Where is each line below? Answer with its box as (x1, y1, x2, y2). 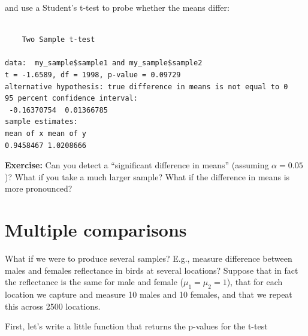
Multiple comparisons (5, 217, 187, 242)
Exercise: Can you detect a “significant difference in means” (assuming (5, 159, 269, 171)
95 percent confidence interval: (5, 94, 138, 103)
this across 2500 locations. (5, 299, 101, 312)
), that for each (227, 276, 283, 288)
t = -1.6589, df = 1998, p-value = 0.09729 (5, 70, 181, 79)
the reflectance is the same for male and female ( (5, 276, 184, 288)
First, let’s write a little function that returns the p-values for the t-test (5, 320, 268, 332)
